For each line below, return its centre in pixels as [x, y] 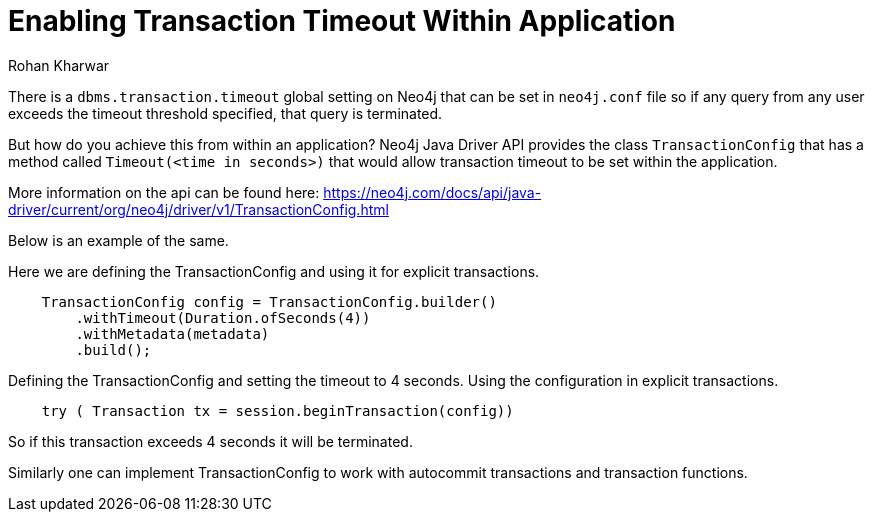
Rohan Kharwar [59, 65]
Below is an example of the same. [118, 240]
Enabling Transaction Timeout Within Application [342, 21]
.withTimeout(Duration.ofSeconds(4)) [223, 317]
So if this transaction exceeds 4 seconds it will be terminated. [210, 441]
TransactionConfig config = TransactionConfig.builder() [269, 301]
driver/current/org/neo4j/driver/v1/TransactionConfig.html [198, 209]
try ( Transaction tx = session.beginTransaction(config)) [277, 410]
